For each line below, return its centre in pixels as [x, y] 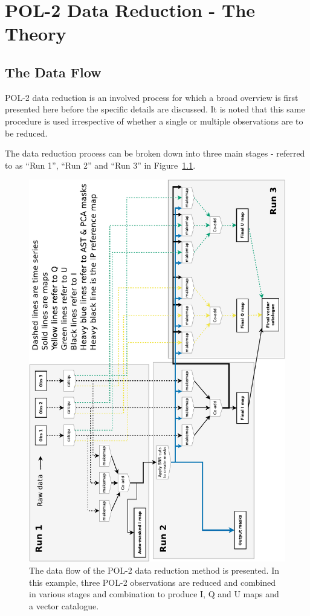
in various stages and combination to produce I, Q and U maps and [154, 594]
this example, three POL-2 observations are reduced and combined [152, 582]
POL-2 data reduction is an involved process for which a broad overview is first [152, 97]
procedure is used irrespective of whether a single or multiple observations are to [154, 121]
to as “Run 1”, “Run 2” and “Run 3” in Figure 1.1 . [100, 165]
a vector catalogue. [64, 605]
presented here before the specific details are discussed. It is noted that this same [155, 109]
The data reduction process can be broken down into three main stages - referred [155, 153]
